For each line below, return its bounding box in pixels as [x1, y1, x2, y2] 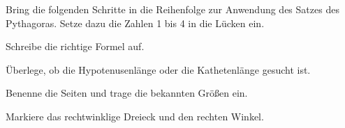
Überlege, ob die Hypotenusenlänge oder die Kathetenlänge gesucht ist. [6, 62, 311, 77]
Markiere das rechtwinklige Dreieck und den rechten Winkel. [6, 109, 264, 123]
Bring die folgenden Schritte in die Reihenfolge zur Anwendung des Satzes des [6, 2, 339, 16]
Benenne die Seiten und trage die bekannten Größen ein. [6, 86, 248, 100]
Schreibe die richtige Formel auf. [6, 39, 145, 54]
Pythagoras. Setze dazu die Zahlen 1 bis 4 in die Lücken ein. [6, 15, 265, 30]
